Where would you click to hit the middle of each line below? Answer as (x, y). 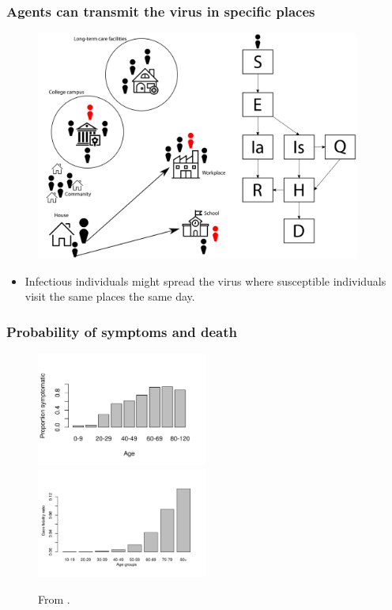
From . (54, 599)
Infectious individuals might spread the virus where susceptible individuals (205, 280)
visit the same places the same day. (110, 296)
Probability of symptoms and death (122, 331)
